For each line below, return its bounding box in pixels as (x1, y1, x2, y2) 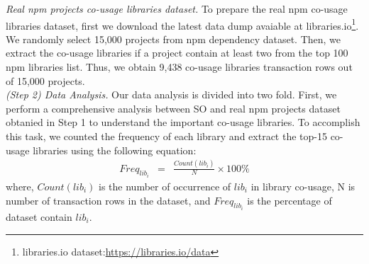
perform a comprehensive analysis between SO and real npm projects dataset (6, 101, 341, 115)
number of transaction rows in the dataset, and (6, 193, 211, 207)
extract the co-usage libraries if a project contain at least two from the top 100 (6, 45, 348, 60)
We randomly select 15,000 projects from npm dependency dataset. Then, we (6, 31, 341, 46)
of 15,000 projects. (6, 73, 85, 88)
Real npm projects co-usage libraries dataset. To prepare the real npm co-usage (6, 1, 348, 16)
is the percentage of (247, 193, 332, 207)
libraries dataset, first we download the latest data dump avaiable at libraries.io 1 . (6, 16, 359, 33)
